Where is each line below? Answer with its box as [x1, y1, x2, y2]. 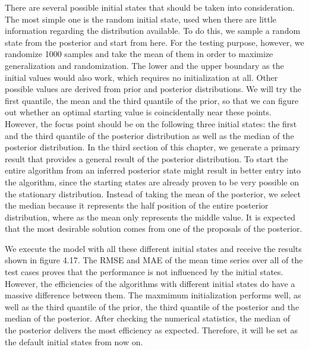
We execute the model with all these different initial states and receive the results [5, 242, 302, 254]
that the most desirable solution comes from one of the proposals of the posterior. [5, 222, 302, 235]
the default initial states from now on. [5, 335, 143, 348]
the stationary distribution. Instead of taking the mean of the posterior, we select [5, 187, 301, 200]
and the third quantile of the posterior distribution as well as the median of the [5, 129, 294, 141]
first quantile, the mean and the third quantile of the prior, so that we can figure [5, 94, 299, 106]
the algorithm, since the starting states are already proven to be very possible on [5, 175, 299, 188]
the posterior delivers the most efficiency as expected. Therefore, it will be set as [5, 324, 298, 336]
